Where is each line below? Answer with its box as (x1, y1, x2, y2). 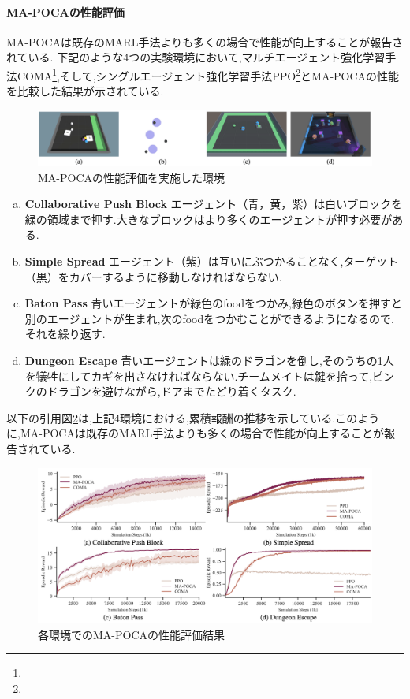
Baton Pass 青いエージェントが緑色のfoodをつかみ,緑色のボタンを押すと (24, 295, 402, 311)
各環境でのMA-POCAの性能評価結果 (38, 626, 225, 642)
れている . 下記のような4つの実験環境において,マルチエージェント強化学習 (6, 49, 386, 65)
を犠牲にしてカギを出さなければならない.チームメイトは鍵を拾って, (24, 367, 373, 384)
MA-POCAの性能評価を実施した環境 (38, 169, 225, 185)
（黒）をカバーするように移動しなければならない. (24, 268, 282, 284)
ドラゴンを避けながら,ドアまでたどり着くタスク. (47, 383, 296, 400)
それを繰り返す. (24, 325, 106, 342)
